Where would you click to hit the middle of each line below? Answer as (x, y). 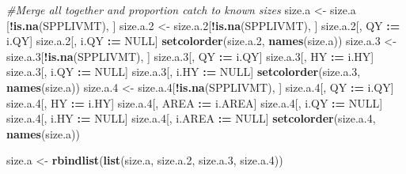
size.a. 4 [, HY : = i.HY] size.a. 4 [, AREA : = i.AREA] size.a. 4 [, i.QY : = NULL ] (195, 102)
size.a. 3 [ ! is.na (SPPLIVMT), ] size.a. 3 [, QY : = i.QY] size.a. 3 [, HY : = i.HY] (190, 56)
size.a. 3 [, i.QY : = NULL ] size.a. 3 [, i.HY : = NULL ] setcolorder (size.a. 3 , (184, 72)
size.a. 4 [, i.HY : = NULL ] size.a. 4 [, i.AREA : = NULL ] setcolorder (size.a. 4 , (191, 118)
